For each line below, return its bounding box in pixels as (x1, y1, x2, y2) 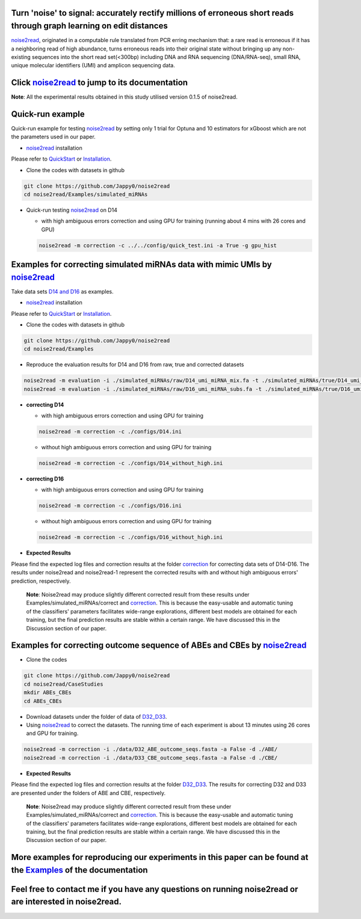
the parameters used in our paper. (11, 133, 96, 141)
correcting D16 (26, 475, 64, 482)
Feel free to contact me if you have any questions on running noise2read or (11, 884, 298, 894)
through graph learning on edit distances (11, 21, 168, 31)
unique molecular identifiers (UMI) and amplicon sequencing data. (11, 62, 176, 69)
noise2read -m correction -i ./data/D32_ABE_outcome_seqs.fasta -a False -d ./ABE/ (23, 746, 278, 753)
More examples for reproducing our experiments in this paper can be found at (11, 852, 309, 862)
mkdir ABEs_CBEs (23, 689, 72, 696)
